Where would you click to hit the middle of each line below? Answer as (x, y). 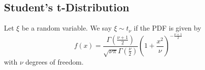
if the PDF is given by (167, 28)
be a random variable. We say (67, 28)
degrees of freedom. (55, 61)
